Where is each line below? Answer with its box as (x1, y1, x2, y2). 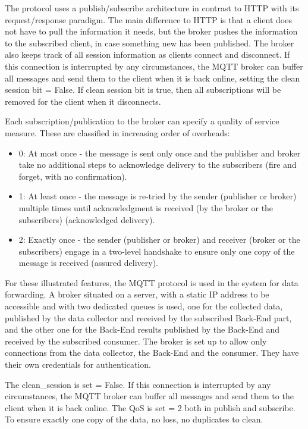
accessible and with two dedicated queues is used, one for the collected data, (5, 300, 283, 312)
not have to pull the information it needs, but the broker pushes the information (5, 25, 298, 37)
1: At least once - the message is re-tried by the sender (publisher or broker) (18, 190, 297, 202)
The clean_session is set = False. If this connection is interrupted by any (5, 378, 271, 390)
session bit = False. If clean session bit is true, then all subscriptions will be (5, 83, 281, 96)
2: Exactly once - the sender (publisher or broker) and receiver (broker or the (18, 233, 300, 246)
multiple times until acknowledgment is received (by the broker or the (18, 201, 274, 214)
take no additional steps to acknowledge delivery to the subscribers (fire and (18, 158, 297, 171)
